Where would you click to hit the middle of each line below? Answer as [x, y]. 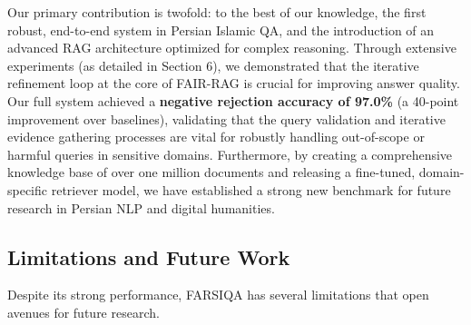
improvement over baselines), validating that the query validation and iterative [226, 118]
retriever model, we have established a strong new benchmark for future [251, 189]
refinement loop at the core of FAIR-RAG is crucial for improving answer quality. [234, 83]
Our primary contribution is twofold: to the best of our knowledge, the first [217, 12]
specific [28, 189]
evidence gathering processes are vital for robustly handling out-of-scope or [216, 137]
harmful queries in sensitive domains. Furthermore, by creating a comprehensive [230, 154]
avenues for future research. [83, 312]
